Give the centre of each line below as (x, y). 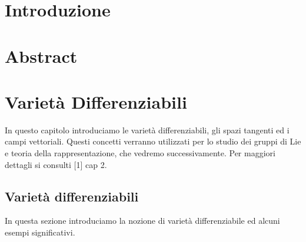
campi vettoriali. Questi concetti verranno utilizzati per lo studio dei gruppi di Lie (153, 141)
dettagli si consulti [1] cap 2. (56, 164)
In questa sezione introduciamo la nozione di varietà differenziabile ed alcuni (142, 221)
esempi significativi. (40, 232)
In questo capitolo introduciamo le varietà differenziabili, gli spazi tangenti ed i (147, 130)
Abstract (41, 56)
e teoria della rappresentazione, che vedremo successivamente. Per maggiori (140, 153)
